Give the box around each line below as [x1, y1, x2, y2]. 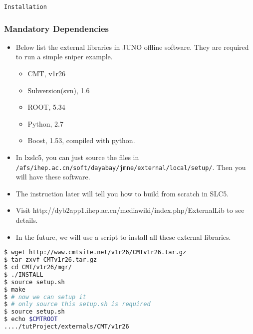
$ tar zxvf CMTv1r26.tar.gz [4, 256, 97, 264]
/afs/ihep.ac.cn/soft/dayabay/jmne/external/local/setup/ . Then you [15, 162, 246, 172]
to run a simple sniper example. [15, 51, 113, 62]
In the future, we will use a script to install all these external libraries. [15, 231, 231, 242]
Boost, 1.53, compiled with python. [27, 135, 135, 146]
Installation [4, 3, 47, 10]
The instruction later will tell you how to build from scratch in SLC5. [15, 188, 229, 198]
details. [15, 215, 38, 225]
